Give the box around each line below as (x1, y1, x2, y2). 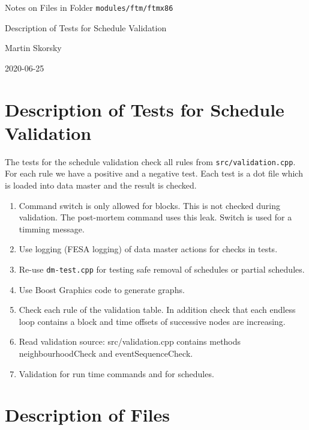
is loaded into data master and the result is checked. (5, 179, 197, 191)
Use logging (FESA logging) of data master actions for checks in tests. (19, 243, 278, 255)
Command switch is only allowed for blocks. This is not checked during (19, 199, 281, 211)
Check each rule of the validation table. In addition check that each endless (19, 303, 296, 316)
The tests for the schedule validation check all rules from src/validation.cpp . (5, 155, 296, 168)
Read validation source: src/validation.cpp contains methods (19, 335, 241, 348)
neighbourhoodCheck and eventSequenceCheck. (19, 347, 193, 359)
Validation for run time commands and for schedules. (19, 367, 214, 380)
